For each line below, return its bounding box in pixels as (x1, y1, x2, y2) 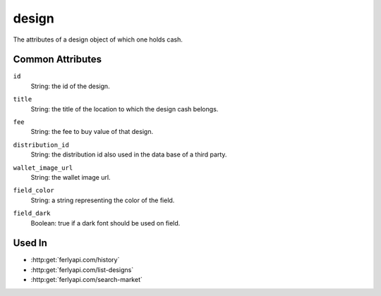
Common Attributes (13, 54, 102, 66)
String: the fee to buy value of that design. (30, 128, 154, 136)
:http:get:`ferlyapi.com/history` (30, 256, 120, 264)
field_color (13, 187, 54, 195)
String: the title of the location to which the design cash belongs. (30, 104, 219, 113)
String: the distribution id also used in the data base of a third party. (30, 150, 227, 159)
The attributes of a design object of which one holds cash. (13, 35, 183, 44)
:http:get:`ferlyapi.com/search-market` (30, 276, 143, 284)
